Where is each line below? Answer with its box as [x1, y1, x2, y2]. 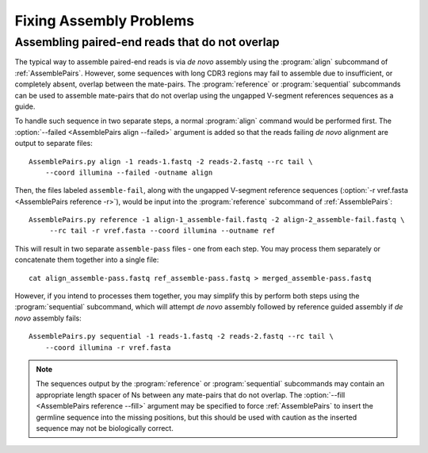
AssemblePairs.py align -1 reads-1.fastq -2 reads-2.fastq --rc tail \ [29, 157, 313, 166]
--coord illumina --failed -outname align [44, 167, 213, 177]
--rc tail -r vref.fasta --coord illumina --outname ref [49, 226, 276, 236]
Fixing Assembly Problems [14, 12, 194, 29]
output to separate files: [14, 139, 93, 148]
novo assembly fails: [14, 313, 82, 323]
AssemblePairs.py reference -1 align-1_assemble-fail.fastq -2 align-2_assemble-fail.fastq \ [29, 215, 405, 225]
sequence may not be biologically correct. [36, 423, 174, 432]
